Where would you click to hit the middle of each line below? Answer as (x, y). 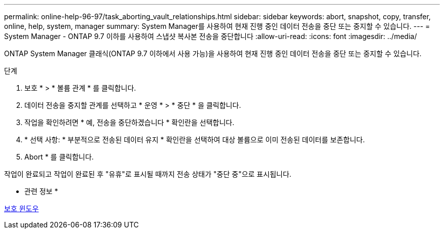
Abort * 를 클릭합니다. (59, 157)
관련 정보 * (41, 191)
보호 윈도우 (22, 208)
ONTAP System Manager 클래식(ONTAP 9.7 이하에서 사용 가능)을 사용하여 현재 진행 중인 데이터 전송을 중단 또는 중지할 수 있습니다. (213, 53)
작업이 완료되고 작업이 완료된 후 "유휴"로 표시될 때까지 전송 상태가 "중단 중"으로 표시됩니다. (148, 174)
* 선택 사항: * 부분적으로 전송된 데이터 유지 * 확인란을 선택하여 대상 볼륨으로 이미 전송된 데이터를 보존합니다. (195, 140)
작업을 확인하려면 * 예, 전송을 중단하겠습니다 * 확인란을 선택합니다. (129, 122)
